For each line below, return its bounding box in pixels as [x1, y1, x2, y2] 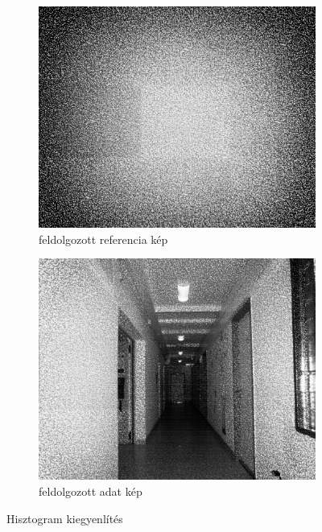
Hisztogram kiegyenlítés [6, 509, 123, 526]
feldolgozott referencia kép [39, 230, 168, 247]
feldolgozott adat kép [39, 483, 142, 500]
